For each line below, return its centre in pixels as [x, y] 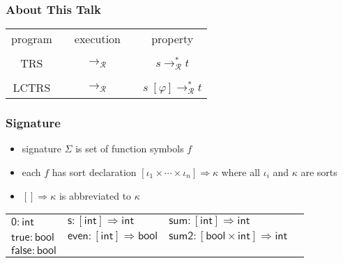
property [173, 39]
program [32, 39]
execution [98, 39]
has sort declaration [94, 172]
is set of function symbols [130, 149]
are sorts [319, 172]
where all [241, 172]
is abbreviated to [95, 195]
